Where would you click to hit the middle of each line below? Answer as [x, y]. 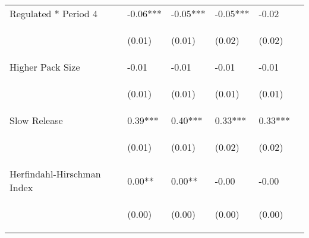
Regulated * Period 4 [54, 13]
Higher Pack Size [45, 67]
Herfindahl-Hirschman [55, 174]
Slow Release [36, 120]
